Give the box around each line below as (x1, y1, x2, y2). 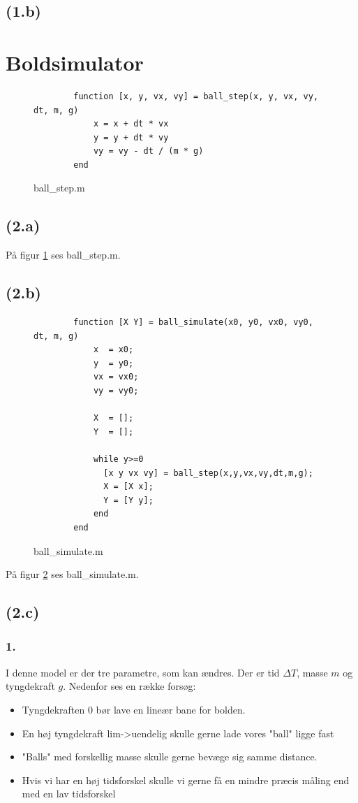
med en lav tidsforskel (22, 786, 116, 801)
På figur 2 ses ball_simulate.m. (6, 567, 139, 581)
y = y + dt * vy (93, 132, 169, 143)
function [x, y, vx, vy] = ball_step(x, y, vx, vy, (73, 91, 319, 101)
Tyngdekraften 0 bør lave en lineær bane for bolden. (22, 702, 246, 716)
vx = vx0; (93, 372, 139, 382)
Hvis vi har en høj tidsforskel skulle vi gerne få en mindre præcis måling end (22, 772, 350, 787)
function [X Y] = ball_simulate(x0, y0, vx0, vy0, (73, 317, 313, 328)
